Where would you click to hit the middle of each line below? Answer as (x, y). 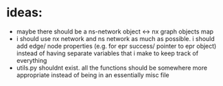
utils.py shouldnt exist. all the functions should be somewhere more (111, 68)
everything (32, 60)
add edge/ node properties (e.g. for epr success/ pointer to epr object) (116, 46)
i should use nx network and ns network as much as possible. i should (116, 38)
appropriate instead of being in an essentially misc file (93, 75)
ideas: (24, 13)
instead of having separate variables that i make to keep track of (107, 53)
